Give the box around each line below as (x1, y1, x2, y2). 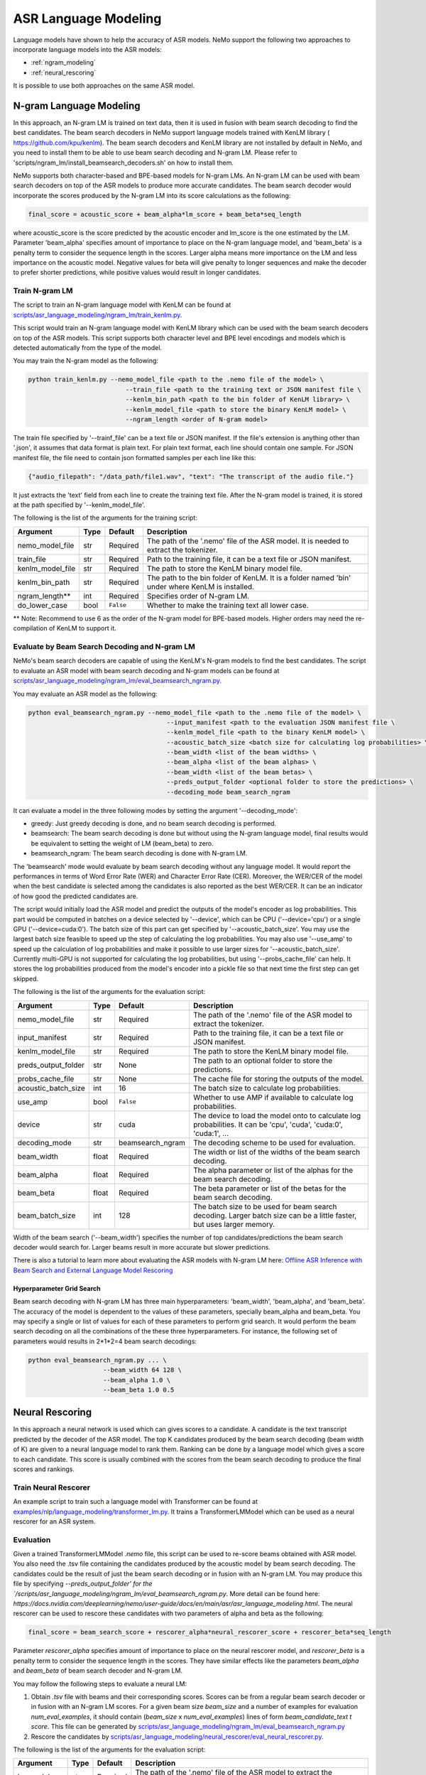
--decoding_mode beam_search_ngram (166, 788, 290, 796)
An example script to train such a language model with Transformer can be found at (13, 1497, 258, 1506)
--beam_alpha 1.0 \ (103, 1376, 170, 1384)
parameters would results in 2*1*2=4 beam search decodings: (13, 1337, 197, 1345)
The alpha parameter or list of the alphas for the (192, 1165, 354, 1175)
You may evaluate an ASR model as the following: (13, 689, 158, 698)
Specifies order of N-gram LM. (146, 591, 250, 601)
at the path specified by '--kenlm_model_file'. (13, 501, 146, 509)
